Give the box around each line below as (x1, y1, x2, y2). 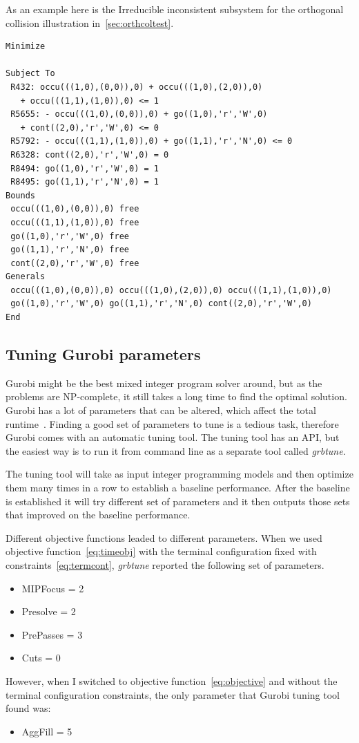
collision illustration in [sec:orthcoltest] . (6, 15, 174, 30)
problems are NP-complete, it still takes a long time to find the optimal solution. (6, 389, 347, 404)
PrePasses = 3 (21, 627, 83, 641)
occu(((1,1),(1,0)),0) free (10, 217, 139, 227)
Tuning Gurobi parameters (6, 344, 201, 365)
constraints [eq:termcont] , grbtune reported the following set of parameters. (6, 557, 324, 572)
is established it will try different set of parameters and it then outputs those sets (6, 493, 350, 508)
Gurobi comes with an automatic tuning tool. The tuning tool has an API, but (6, 430, 340, 444)
